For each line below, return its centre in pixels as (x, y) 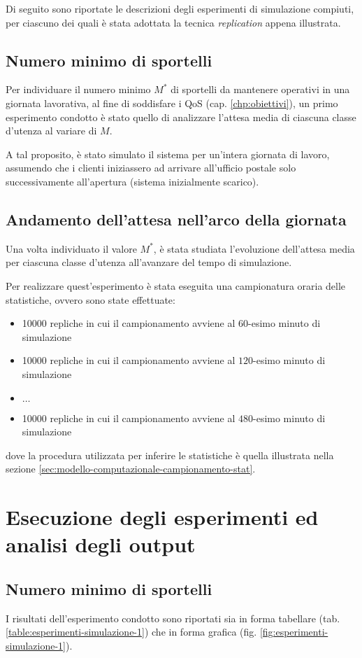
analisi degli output (101, 544)
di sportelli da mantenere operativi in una (260, 89)
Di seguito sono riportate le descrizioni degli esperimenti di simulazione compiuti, (180, 8)
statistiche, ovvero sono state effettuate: (90, 299)
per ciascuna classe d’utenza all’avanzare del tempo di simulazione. (149, 262)
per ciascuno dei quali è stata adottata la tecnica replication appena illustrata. (173, 22)
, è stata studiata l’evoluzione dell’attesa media (254, 248)
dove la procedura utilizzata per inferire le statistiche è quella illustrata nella (170, 455)
